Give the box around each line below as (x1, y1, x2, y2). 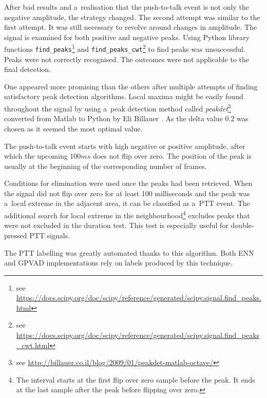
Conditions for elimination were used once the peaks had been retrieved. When (4, 178, 253, 188)
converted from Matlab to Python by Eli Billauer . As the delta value (4, 113, 223, 124)
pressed (4, 230, 27, 240)
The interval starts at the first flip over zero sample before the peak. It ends (16, 374, 255, 385)
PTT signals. (29, 230, 70, 240)
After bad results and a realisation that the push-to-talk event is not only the (4, 2, 249, 12)
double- (231, 220, 254, 231)
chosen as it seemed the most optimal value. (4, 123, 143, 134)
